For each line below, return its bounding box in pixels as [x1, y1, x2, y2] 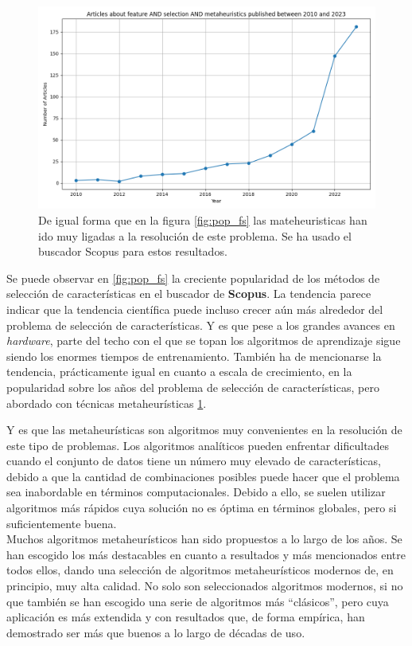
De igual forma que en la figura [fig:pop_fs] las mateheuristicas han [38, 211, 367, 228]
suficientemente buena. [6, 515, 117, 531]
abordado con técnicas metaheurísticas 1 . [6, 394, 207, 411]
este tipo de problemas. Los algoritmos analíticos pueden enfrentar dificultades [6, 437, 390, 453]
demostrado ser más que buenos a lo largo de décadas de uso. [6, 624, 305, 640]
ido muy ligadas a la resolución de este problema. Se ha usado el [38, 227, 352, 244]
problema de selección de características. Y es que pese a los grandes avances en [6, 316, 395, 333]
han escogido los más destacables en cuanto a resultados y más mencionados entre [6, 546, 406, 562]
